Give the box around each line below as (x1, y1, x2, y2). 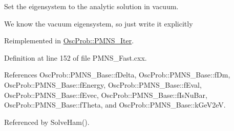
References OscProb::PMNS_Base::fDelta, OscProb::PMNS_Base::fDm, (4, 69, 230, 80)
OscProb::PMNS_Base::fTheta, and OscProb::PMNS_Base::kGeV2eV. (4, 99, 226, 110)
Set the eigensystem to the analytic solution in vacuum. (4, 1, 179, 11)
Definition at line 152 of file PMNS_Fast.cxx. (4, 52, 147, 63)
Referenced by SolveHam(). (4, 116, 90, 127)
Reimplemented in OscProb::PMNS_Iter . (4, 35, 134, 46)
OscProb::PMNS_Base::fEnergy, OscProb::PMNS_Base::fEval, (4, 79, 202, 90)
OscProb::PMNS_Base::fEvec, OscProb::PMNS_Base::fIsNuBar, (4, 89, 207, 100)
